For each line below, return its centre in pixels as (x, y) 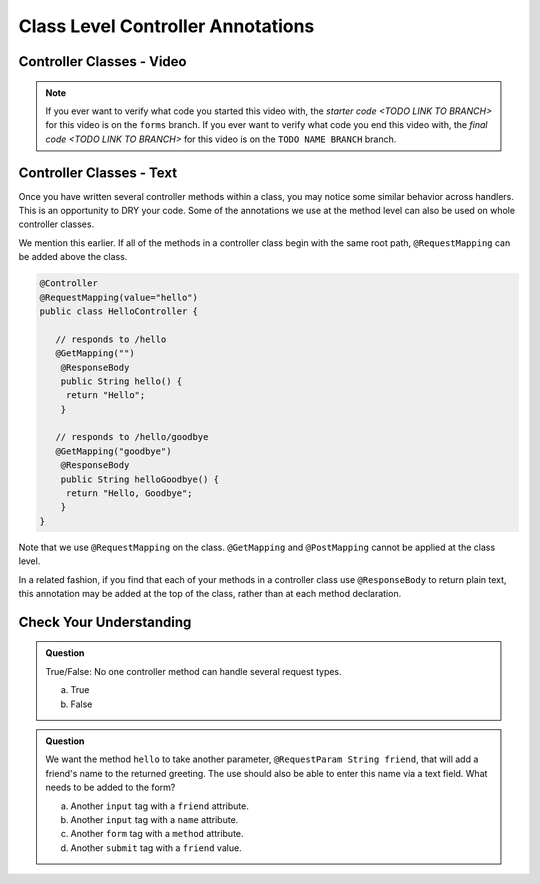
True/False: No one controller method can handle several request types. (193, 671)
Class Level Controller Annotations (166, 26)
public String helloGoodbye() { (140, 479)
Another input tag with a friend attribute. (159, 806)
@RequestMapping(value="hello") (119, 297)
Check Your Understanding (105, 621)
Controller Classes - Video (102, 61)
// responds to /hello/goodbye (132, 437)
